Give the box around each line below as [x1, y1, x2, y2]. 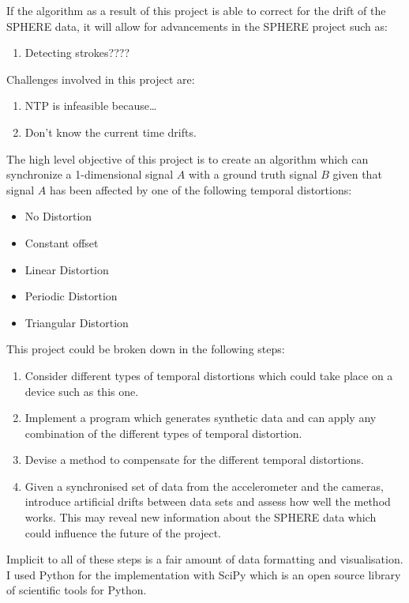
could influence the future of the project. [24, 524, 222, 541]
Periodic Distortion [24, 288, 118, 304]
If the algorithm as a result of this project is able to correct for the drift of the [6, 2, 386, 18]
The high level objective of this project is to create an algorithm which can [6, 150, 369, 167]
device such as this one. [24, 383, 139, 399]
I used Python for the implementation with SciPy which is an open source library [6, 566, 401, 582]
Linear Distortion [24, 261, 109, 277]
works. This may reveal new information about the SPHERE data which [24, 509, 377, 526]
